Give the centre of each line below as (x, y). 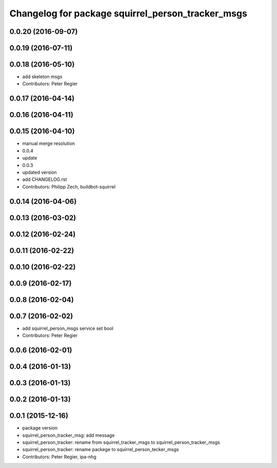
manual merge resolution (49, 143)
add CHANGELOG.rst (45, 179)
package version (40, 428)
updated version (39, 172)
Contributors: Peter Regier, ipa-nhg (60, 457)
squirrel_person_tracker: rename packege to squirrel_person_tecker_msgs (101, 450)
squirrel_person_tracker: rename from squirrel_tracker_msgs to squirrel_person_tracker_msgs (121, 442)
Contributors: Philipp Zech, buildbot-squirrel (69, 186)
